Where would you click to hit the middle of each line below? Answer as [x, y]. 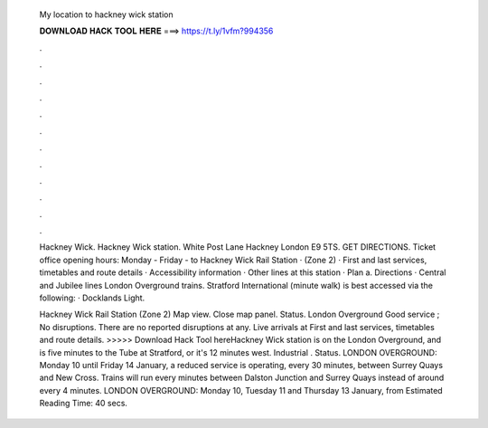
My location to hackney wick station [106, 14]
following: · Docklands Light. [92, 298]
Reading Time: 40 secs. [84, 404]
